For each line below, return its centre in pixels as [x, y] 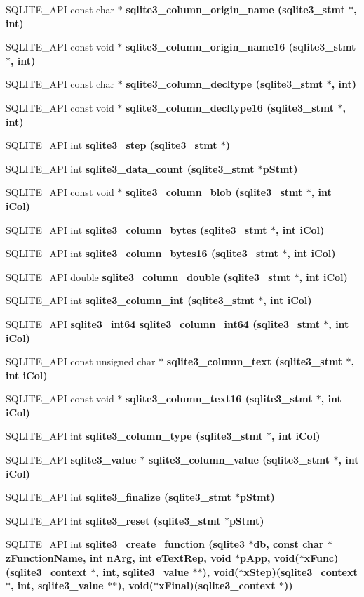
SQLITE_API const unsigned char [81, 361]
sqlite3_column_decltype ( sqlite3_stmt [224, 84]
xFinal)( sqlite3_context [217, 585]
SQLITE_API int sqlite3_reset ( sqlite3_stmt [113, 520]
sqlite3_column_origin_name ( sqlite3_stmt [235, 9]
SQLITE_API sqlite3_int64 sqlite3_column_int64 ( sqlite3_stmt [163, 323]
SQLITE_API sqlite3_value [71, 460]
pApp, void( [270, 558]
